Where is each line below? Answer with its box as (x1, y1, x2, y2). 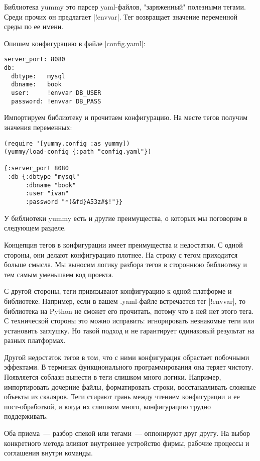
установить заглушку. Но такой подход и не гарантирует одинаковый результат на (4, 325, 254, 335)
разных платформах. (4, 335, 66, 345)
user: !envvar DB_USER (11, 89, 101, 96)
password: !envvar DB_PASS (11, 97, 101, 105)
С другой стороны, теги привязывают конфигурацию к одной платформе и (4, 286, 232, 296)
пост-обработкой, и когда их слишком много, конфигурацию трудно (4, 401, 211, 411)
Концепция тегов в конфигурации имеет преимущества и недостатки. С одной (4, 239, 243, 250)
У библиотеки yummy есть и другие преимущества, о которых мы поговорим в (4, 212, 247, 223)
